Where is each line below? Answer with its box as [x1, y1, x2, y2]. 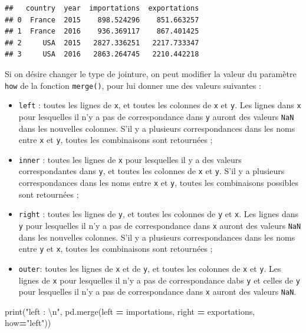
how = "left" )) [5, 317, 51, 329]
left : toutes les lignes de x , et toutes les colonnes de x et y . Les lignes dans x [18, 99, 301, 111]
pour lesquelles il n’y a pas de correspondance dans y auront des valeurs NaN [18, 110, 294, 122]
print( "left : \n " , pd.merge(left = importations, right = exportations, [5, 305, 255, 317]
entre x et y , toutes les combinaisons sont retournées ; [18, 134, 213, 146]
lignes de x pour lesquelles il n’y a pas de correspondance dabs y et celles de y [18, 274, 300, 286]
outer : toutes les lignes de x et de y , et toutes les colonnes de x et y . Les [18, 262, 281, 274]
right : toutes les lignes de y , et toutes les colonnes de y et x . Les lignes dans [18, 208, 299, 220]
